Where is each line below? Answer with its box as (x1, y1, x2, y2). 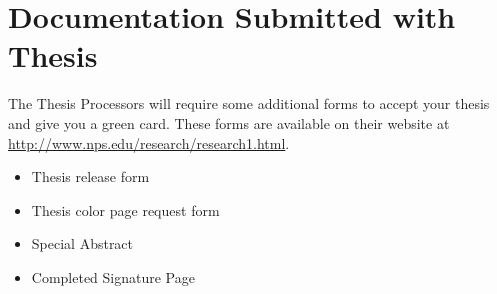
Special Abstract (31, 233, 134, 254)
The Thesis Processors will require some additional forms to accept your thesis (8, 93, 490, 114)
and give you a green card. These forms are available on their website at (8, 112, 450, 133)
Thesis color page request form (31, 199, 220, 220)
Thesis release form (31, 166, 150, 187)
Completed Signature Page (31, 266, 195, 287)
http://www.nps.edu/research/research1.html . (8, 132, 290, 153)
